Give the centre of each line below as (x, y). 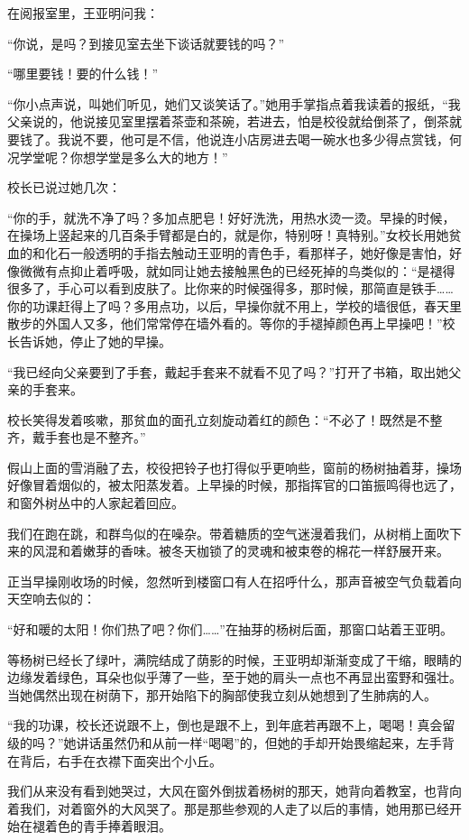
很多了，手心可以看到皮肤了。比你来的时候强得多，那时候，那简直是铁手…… (230, 288)
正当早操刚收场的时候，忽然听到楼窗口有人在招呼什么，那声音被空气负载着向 (234, 581)
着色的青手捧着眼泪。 (108, 826)
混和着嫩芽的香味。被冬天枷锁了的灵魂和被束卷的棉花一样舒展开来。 (247, 551)
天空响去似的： (51, 599)
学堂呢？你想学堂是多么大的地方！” (124, 157)
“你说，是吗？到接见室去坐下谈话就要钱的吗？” (146, 43)
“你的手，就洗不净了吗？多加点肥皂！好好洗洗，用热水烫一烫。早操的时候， (231, 217)
